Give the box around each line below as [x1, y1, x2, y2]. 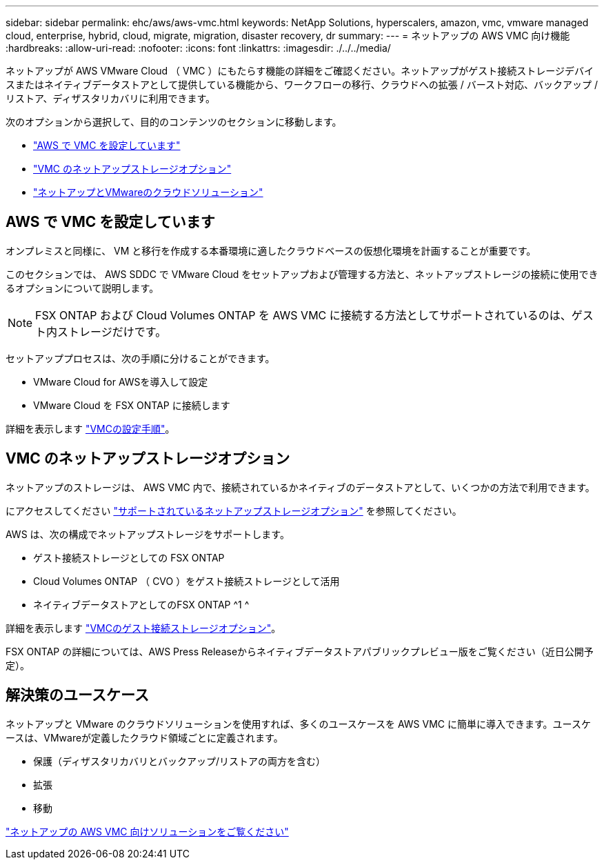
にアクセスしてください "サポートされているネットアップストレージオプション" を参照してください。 [6, 504, 462, 517]
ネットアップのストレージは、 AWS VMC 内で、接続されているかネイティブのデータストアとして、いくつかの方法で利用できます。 [6, 481, 595, 493]
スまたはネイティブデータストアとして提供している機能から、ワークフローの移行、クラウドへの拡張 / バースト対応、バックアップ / [6, 79, 598, 90]
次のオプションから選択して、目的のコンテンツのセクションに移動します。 [6, 116, 342, 128]
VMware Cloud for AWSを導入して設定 [33, 375, 208, 388]
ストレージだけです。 [57, 324, 167, 339]
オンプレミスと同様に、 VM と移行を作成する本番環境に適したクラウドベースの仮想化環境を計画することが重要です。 [6, 244, 536, 257]
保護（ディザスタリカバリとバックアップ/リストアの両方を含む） [33, 755, 325, 767]
